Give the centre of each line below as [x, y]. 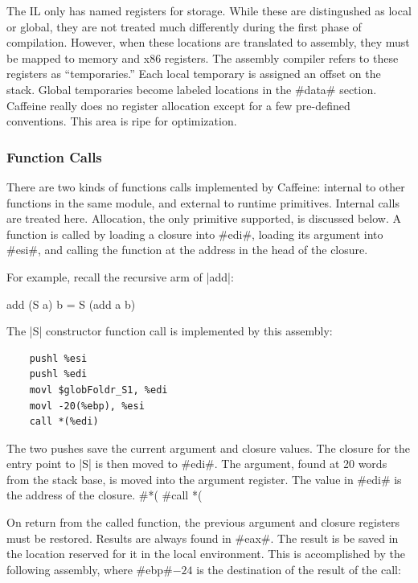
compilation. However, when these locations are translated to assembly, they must [208, 42]
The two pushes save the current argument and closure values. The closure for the [208, 448]
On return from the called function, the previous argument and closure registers [203, 522]
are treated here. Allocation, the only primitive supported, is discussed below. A [204, 218]
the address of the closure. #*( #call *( [104, 495]
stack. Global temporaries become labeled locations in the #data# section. [192, 89]
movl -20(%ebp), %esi [87, 406]
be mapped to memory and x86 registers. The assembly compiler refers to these [203, 57]
